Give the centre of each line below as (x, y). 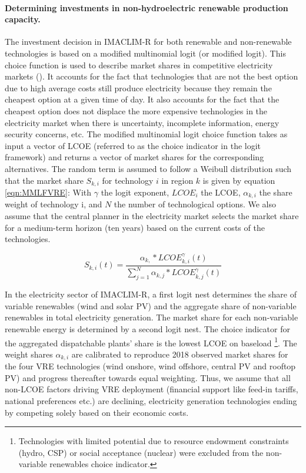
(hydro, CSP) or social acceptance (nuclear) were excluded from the (141, 452)
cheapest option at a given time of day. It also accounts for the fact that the (142, 99)
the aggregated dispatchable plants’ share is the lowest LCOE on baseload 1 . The (151, 342)
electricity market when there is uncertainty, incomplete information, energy (142, 122)
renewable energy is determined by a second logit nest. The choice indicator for (147, 328)
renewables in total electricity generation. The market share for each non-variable (152, 317)
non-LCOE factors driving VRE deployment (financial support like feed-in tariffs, (152, 389)
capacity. (23, 19)
